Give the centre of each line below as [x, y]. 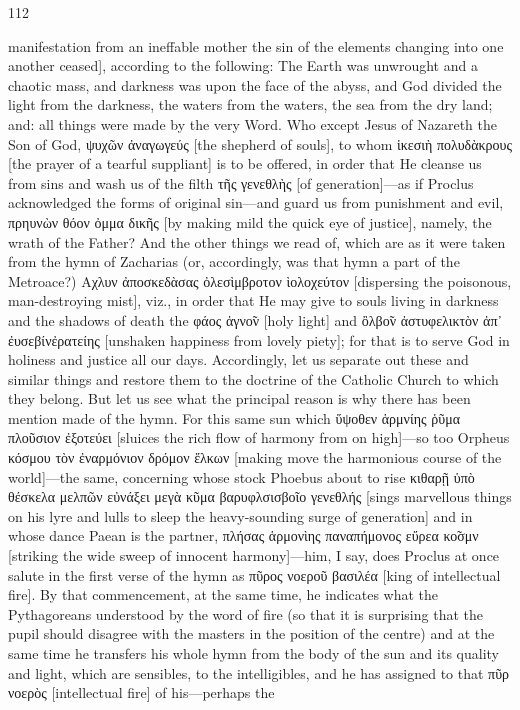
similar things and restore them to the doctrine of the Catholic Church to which [253, 378]
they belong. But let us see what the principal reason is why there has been [239, 398]
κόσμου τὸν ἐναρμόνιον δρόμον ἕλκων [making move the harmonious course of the [255, 457]
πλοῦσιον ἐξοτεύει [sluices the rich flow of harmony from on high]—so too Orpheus [259, 437]
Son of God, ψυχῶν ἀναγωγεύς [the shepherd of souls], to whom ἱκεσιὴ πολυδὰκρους [260, 143]
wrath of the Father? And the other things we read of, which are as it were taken [257, 241]
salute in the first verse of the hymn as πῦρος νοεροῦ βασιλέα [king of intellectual [254, 574]
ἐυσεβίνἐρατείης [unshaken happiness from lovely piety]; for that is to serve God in [259, 339]
